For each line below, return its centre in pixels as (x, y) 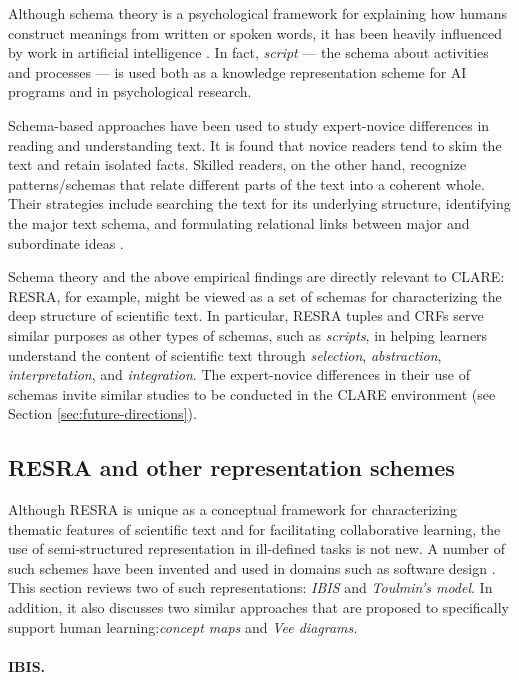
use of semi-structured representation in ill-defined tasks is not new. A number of (256, 548)
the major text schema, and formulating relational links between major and (239, 222)
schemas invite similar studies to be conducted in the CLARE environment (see (252, 393)
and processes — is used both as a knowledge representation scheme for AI (237, 71)
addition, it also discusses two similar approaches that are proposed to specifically (258, 607)
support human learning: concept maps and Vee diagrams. (183, 626)
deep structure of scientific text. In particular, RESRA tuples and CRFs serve (246, 315)
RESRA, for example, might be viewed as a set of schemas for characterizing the (255, 295)
